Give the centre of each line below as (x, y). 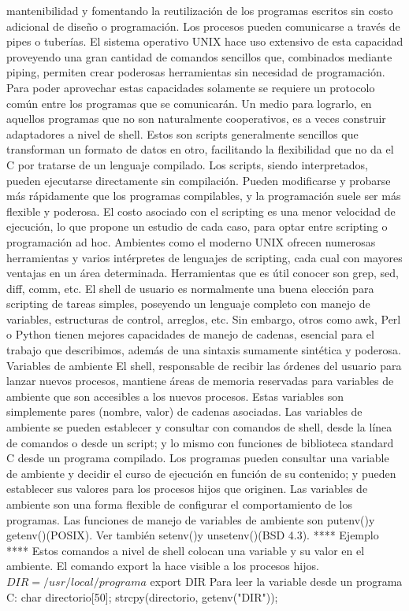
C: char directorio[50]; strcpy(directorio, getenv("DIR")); (142, 596)
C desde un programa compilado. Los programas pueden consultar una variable (198, 458)
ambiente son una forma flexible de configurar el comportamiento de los (179, 504)
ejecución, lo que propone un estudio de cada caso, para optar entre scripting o (197, 226)
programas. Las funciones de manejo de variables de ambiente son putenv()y (191, 519)
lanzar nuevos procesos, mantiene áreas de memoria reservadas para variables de (200, 381)
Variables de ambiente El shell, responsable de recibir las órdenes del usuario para (204, 365)
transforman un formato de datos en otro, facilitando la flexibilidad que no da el (200, 149)
